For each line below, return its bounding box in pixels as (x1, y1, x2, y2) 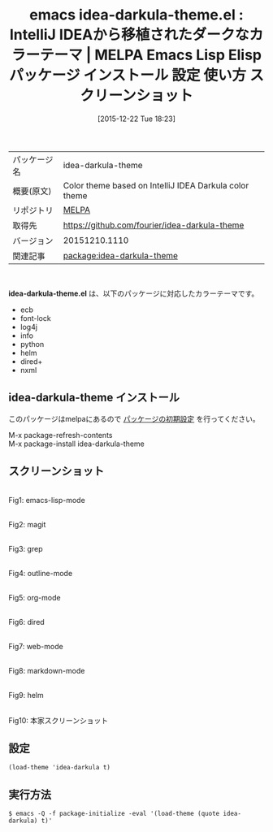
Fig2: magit (8, 519, 46, 529)
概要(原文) (12, 185, 52, 197)
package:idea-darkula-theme (63, 249, 179, 261)
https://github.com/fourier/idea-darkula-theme (63, 219, 245, 231)
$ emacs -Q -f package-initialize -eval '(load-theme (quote (8, 810, 220, 818)
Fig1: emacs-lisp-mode (8, 495, 85, 505)
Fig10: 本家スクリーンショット (8, 715, 109, 725)
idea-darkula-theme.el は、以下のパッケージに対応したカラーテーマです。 (8, 288, 259, 298)
